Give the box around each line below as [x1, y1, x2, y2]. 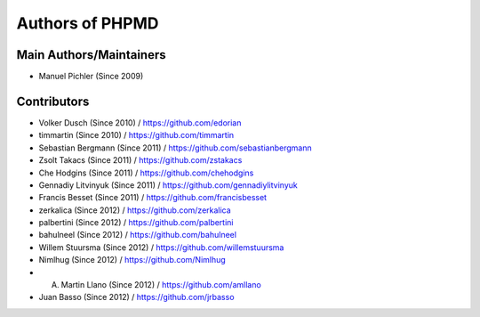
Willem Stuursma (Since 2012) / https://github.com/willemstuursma [38, 241, 284, 253]
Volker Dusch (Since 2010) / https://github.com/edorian [38, 117, 242, 128]
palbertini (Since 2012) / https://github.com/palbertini [38, 217, 234, 228]
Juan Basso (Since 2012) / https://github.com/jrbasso [38, 292, 235, 303]
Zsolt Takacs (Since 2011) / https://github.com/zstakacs [38, 155, 243, 166]
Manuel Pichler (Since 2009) [38, 71, 144, 82]
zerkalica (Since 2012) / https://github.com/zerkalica [38, 205, 231, 215]
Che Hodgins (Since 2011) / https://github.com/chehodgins [38, 167, 254, 178]
